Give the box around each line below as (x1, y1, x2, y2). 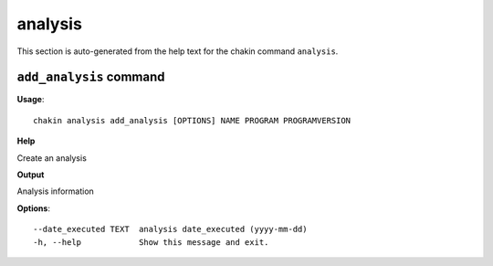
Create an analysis (16, 152, 87, 164)
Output (16, 169, 45, 180)
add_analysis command (16, 69, 165, 85)
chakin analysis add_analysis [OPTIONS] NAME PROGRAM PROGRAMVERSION (33, 115, 351, 125)
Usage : (16, 94, 45, 105)
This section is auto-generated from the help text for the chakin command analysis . (16, 46, 339, 57)
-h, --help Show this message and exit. (33, 237, 269, 247)
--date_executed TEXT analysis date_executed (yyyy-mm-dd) (33, 224, 308, 235)
